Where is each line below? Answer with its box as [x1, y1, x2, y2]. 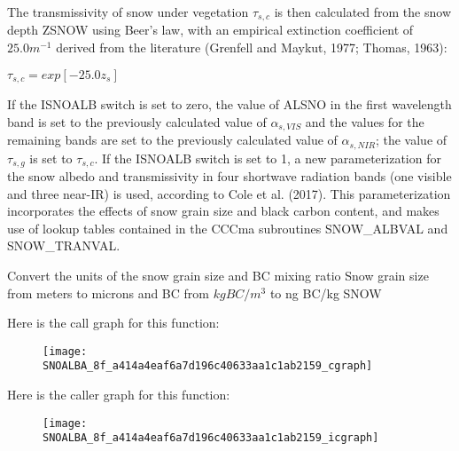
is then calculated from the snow [274, 3, 451, 20]
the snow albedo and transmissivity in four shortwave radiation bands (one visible [7, 167, 452, 186]
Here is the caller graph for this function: [7, 385, 230, 404]
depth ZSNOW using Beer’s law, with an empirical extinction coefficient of [7, 20, 414, 39]
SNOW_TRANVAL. [7, 236, 121, 255]
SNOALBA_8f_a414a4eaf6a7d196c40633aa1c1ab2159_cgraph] [43, 360, 373, 373]
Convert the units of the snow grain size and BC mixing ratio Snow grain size [7, 266, 429, 285]
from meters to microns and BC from [7, 283, 209, 302]
